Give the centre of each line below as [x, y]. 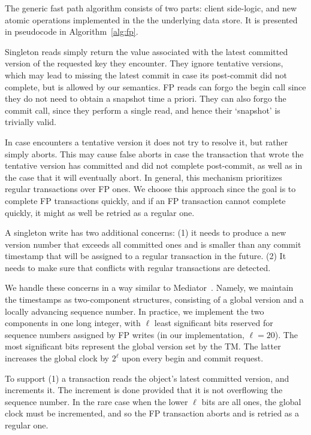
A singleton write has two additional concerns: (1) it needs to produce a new [146, 232]
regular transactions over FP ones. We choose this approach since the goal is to [150, 189]
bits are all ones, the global [251, 401]
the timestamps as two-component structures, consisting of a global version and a [154, 299]
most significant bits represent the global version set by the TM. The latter [143, 346]
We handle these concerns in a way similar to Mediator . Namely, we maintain [149, 288]
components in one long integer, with [73, 323]
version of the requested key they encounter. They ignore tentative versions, [144, 63]
